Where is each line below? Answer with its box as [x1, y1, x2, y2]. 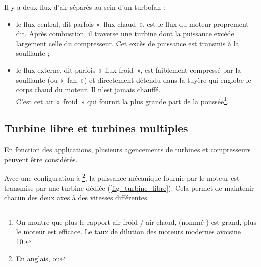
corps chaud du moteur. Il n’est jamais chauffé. [16, 84, 161, 95]
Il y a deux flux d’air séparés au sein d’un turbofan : [4, 2, 165, 12]
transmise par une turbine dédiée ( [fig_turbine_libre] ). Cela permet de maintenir [4, 182, 254, 193]
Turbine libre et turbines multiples [4, 120, 188, 136]
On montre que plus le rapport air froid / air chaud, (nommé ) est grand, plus [16, 216, 257, 227]
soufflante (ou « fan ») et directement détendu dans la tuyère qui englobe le [16, 74, 251, 85]
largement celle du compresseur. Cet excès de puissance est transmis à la [16, 38, 239, 48]
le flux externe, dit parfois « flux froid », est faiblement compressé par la [16, 64, 241, 75]
